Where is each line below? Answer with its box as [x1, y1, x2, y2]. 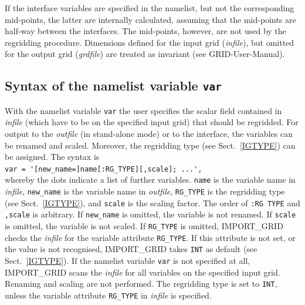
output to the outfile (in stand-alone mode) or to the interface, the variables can [5, 128, 293, 139]
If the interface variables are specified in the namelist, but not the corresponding [5, 2, 294, 14]
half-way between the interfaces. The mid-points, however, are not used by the [5, 25, 286, 37]
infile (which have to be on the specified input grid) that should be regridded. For [5, 116, 299, 128]
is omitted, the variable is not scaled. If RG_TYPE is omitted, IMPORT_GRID [5, 220, 283, 232]
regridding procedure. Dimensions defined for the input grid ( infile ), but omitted [5, 36, 294, 48]
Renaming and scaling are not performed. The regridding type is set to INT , [5, 277, 277, 290]
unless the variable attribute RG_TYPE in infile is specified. [5, 289, 212, 301]
